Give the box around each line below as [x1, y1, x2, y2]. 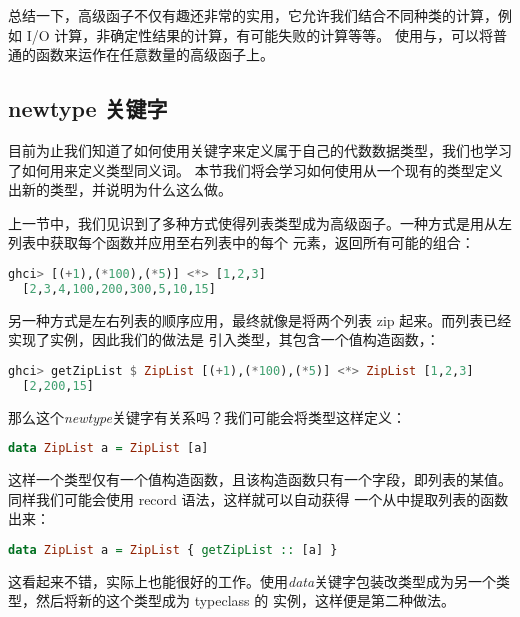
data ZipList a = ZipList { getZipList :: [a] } [8, 542, 338, 557]
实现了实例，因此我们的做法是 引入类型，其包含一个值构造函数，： [8, 329, 440, 350]
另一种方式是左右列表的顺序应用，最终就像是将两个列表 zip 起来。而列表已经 [8, 309, 512, 330]
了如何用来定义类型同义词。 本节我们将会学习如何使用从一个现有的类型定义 [8, 159, 503, 180]
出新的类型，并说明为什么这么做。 [8, 179, 232, 200]
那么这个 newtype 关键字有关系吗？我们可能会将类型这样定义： [8, 406, 406, 427]
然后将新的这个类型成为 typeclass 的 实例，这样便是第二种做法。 [35, 590, 455, 611]
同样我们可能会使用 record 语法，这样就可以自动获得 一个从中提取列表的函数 [8, 488, 509, 509]
